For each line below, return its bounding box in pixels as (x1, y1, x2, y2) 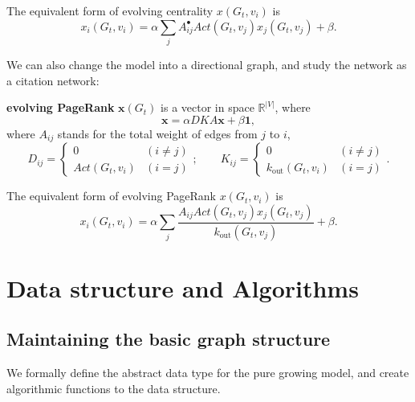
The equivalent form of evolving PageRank (6, 187, 216, 204)
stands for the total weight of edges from (57, 125, 258, 142)
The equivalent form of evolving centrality (6, 2, 214, 18)
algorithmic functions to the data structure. (6, 379, 221, 396)
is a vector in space (161, 99, 254, 116)
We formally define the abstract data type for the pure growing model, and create (6, 364, 409, 381)
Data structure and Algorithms (6, 271, 359, 304)
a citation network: (6, 72, 100, 88)
